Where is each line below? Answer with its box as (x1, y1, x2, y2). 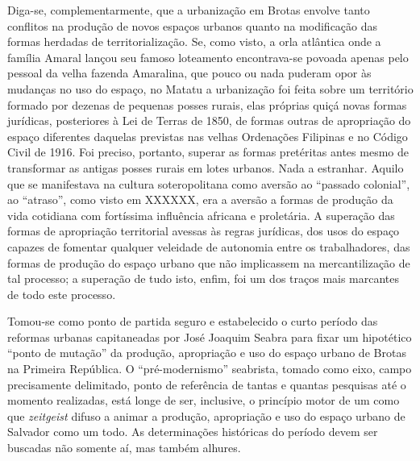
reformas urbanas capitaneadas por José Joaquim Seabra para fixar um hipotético (7, 328, 412, 345)
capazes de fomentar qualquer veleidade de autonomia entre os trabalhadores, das (7, 238, 410, 255)
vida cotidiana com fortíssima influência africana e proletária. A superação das (7, 206, 395, 223)
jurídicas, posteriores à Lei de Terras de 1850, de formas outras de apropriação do (7, 112, 411, 129)
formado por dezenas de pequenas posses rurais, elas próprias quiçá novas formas (7, 96, 407, 113)
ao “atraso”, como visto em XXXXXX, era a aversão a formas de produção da (7, 191, 393, 208)
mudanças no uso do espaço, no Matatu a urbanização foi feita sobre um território (7, 80, 414, 97)
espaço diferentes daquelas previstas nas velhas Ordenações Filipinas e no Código (7, 127, 408, 144)
